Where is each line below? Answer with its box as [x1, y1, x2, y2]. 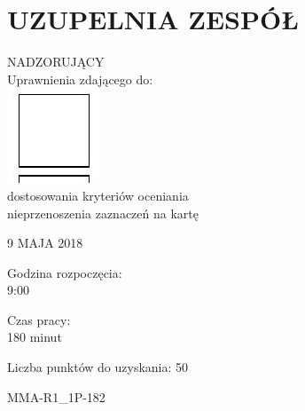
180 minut [7, 328, 62, 346]
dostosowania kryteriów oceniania [7, 186, 189, 204]
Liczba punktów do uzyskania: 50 [7, 358, 189, 376]
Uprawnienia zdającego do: [7, 69, 153, 88]
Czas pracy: [7, 310, 71, 328]
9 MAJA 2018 [7, 233, 83, 252]
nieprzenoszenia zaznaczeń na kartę [7, 203, 199, 222]
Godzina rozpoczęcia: [7, 263, 122, 281]
